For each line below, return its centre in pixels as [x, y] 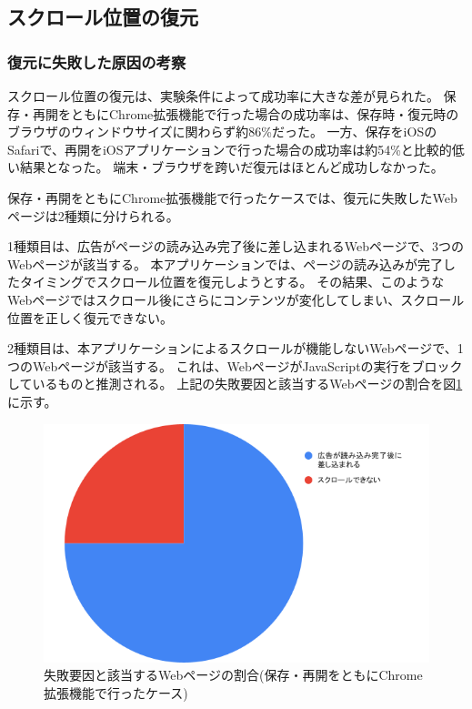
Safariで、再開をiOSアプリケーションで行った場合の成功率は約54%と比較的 [230, 149]
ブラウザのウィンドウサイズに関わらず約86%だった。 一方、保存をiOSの [222, 132]
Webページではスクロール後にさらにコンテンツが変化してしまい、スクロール [236, 299]
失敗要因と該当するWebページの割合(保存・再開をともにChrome [233, 675]
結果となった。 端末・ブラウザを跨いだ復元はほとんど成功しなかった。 [231, 167]
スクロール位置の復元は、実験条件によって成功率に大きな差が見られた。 [223, 96]
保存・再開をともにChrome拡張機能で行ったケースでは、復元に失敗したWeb [232, 197]
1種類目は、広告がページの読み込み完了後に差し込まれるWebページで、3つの [236, 246]
